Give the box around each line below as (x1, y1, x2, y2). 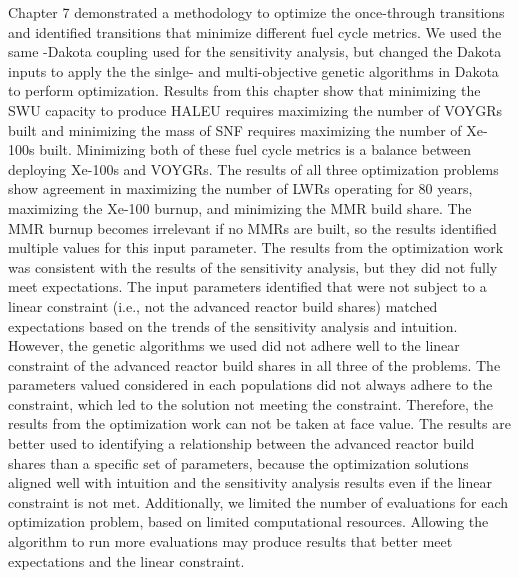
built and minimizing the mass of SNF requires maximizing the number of (8, 119, 462, 140)
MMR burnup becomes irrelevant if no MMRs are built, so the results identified (8, 217, 497, 238)
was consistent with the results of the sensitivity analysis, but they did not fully (8, 256, 498, 277)
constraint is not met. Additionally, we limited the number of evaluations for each (8, 491, 509, 512)
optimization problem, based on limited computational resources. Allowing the (8, 511, 489, 532)
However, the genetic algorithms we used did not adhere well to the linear (8, 335, 460, 356)
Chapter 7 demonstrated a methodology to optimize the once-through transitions (8, 2, 505, 22)
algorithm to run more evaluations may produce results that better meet (8, 531, 453, 552)
